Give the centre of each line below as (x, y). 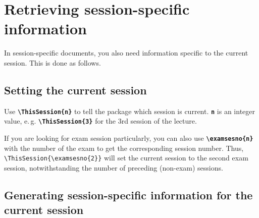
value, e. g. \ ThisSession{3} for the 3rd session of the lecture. (100, 121)
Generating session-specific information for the (128, 195)
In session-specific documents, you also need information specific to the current (126, 53)
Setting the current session (75, 90)
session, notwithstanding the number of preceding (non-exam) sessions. (114, 167)
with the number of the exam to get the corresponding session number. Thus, (124, 148)
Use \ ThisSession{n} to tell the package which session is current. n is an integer (129, 111)
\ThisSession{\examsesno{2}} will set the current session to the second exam (126, 158)
